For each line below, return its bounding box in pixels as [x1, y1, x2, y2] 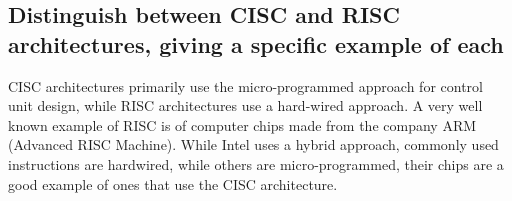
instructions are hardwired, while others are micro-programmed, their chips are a [8, 153, 504, 174]
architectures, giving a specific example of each [8, 28, 504, 59]
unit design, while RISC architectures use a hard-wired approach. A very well [8, 95, 483, 116]
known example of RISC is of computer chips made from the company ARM [8, 114, 477, 135]
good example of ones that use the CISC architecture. [8, 173, 338, 194]
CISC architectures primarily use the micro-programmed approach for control [8, 75, 483, 96]
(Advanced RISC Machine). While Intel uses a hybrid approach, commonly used [8, 134, 499, 155]
